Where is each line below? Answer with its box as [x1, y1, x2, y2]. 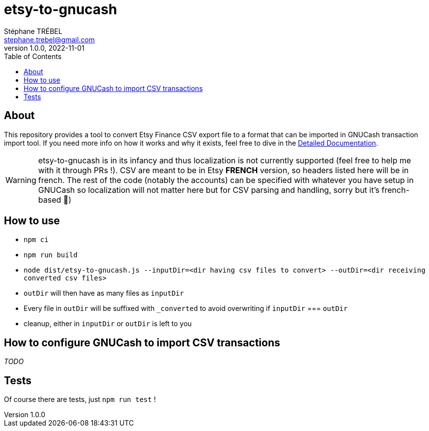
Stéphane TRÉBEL [4, 27, 62, 35]
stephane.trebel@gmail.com [4, 35, 95, 44]
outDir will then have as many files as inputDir [24, 289, 184, 298]
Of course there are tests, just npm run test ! [4, 395, 156, 404]
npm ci [24, 236, 49, 244]
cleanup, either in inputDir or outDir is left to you [24, 319, 192, 328]
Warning [5, 175, 36, 185]
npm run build [24, 251, 78, 259]
